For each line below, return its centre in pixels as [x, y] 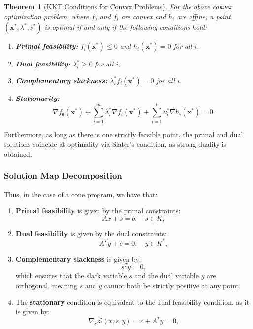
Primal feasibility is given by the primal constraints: [98, 211]
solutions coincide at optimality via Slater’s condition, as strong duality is [115, 144]
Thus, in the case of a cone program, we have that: [81, 194]
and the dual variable [167, 276]
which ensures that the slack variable [71, 276]
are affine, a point [204, 16]
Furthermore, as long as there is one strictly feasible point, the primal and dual [124, 134]
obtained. [18, 153]
